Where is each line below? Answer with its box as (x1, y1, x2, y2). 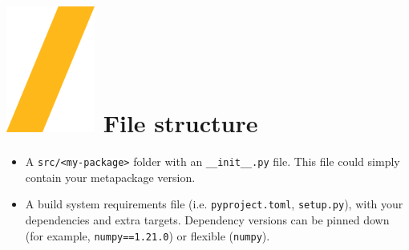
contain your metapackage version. (25, 168, 196, 185)
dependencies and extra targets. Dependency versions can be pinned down (25, 212, 390, 228)
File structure (103, 107, 258, 139)
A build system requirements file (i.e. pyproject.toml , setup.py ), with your (25, 196, 403, 212)
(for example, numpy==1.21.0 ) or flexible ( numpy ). (25, 227, 270, 244)
